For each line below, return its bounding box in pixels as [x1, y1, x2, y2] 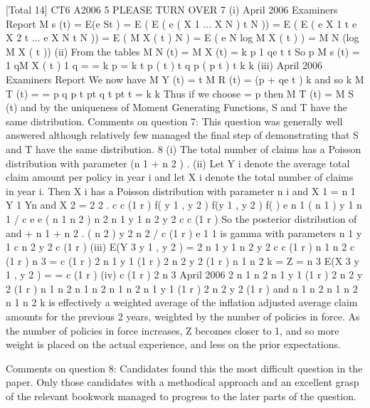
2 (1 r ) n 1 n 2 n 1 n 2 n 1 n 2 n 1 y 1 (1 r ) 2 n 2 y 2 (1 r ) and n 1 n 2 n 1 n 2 [6, 281, 358, 295]
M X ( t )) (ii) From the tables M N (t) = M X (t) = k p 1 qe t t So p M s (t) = [6, 43, 360, 58]
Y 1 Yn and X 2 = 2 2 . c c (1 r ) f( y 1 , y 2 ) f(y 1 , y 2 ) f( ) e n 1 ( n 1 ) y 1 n [6, 197, 362, 212]
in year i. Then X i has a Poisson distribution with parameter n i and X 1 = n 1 [6, 183, 356, 198]
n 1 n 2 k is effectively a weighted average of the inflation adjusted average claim [6, 295, 358, 310]
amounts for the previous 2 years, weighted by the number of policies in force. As [6, 309, 360, 324]
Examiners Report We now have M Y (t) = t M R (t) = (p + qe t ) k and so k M [6, 71, 364, 86]
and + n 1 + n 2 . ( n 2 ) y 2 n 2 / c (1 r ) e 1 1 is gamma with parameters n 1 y [6, 225, 362, 240]
